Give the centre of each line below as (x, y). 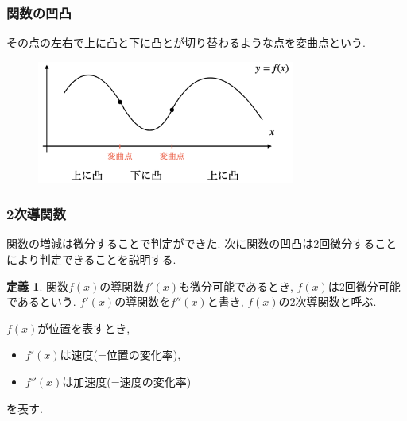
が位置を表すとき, (84, 328)
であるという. (41, 301)
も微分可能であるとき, (236, 286)
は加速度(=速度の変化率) (127, 381)
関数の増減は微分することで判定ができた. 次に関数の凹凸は (160, 243)
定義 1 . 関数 (37, 286)
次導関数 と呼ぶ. (336, 301)
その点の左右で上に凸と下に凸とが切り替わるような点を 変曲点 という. (186, 42)
